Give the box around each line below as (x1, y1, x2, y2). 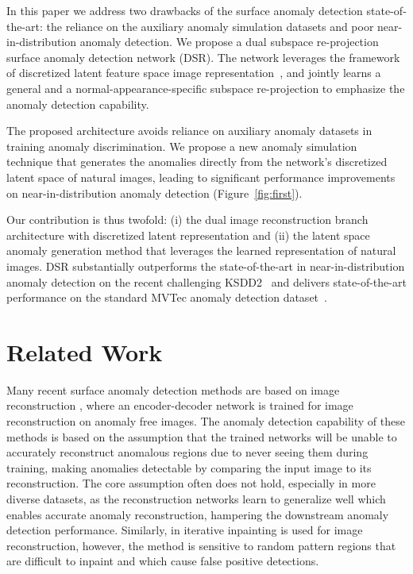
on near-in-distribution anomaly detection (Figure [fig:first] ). (6, 184, 303, 201)
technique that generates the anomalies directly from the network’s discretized (6, 153, 388, 170)
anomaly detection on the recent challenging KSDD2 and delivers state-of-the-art (6, 273, 407, 290)
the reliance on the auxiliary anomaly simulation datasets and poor (46, 17, 374, 34)
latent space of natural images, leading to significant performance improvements (6, 168, 396, 185)
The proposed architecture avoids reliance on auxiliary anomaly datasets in (6, 122, 372, 139)
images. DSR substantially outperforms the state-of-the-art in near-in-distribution (6, 257, 405, 274)
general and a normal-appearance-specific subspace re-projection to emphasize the (6, 79, 405, 96)
